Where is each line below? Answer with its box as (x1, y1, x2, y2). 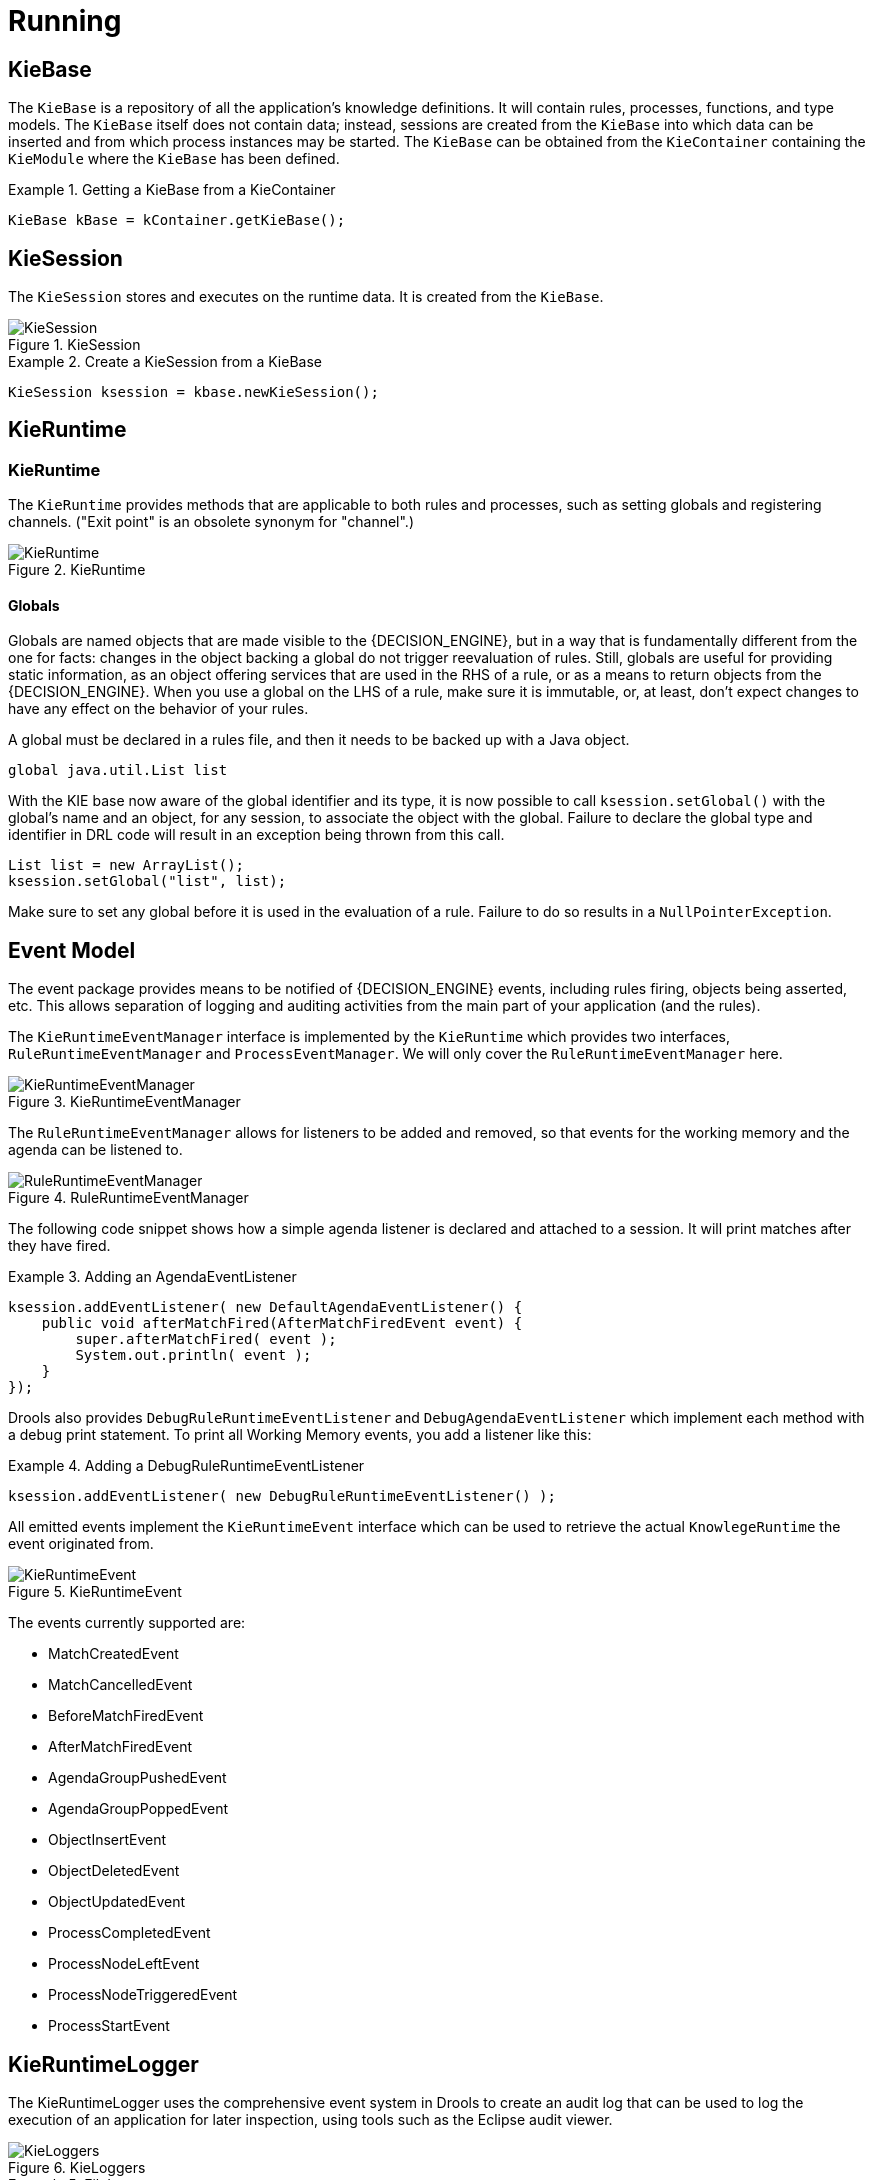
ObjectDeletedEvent (48, 1862, 180, 1880)
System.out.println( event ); (75, 1347, 312, 1364)
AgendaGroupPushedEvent (48, 1769, 227, 1787)
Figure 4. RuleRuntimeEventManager (8, 1189, 249, 1207)
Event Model (8, 937, 136, 963)
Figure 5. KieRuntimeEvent (8, 1583, 182, 1601)
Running (8, 4, 122, 38)
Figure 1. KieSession (8, 336, 141, 354)
